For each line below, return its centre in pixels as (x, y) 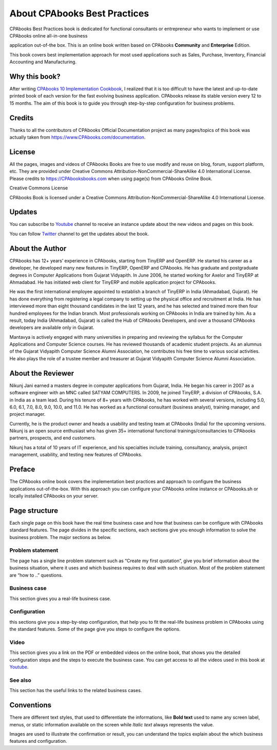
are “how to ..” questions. (36, 575)
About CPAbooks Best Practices (79, 13)
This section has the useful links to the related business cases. (76, 690)
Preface (22, 469)
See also (21, 680)
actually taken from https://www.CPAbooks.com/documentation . (77, 137)
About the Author (38, 248)
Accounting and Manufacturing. (43, 62)
